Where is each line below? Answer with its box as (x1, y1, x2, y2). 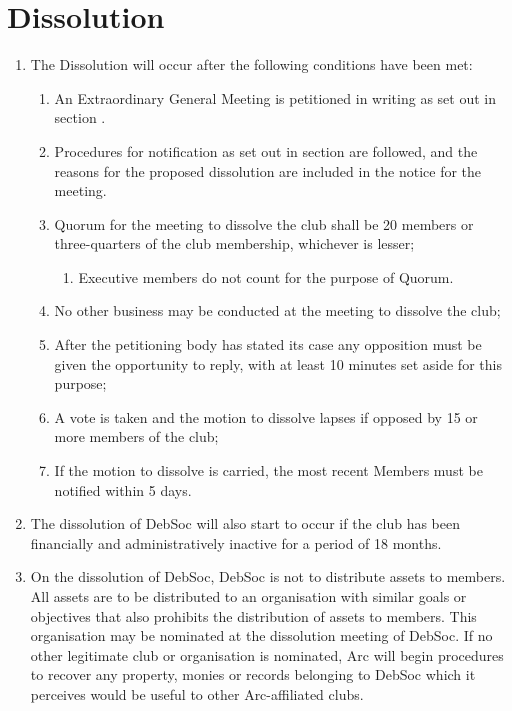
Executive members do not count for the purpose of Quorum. (78, 266, 454, 287)
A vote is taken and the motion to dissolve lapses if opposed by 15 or (54, 406, 478, 427)
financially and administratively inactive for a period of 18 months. (30, 532, 442, 553)
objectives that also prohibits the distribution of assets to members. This (30, 605, 477, 626)
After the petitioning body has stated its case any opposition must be (54, 334, 482, 355)
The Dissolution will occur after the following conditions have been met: (30, 54, 473, 75)
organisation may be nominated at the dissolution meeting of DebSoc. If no (30, 625, 493, 646)
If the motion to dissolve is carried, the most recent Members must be (54, 460, 483, 481)
